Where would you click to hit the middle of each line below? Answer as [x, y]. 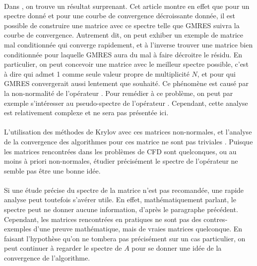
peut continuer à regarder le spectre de [63, 248]
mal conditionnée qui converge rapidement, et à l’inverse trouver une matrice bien [128, 44]
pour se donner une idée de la [177, 248]
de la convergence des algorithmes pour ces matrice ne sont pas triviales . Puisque [128, 141]
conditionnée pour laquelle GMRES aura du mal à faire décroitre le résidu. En [123, 54]
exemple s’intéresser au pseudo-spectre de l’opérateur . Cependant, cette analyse [126, 103]
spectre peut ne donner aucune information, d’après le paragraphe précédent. [121, 209]
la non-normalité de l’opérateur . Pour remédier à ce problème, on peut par [119, 93]
